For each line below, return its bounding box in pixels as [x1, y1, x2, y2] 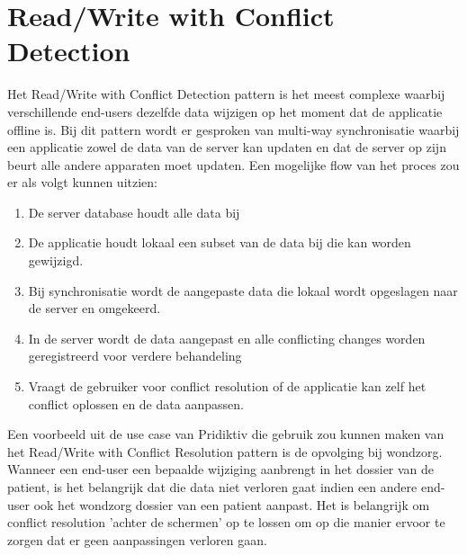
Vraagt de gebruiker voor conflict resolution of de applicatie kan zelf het [28, 377, 427, 396]
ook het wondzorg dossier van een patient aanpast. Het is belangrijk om [33, 495, 430, 514]
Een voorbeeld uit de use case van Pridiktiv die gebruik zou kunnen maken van [7, 425, 445, 443]
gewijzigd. [28, 251, 84, 270]
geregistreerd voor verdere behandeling [28, 346, 242, 365]
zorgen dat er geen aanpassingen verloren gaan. [7, 530, 267, 549]
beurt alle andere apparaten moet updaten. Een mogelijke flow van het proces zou [7, 155, 460, 174]
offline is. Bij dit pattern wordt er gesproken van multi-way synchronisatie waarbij [7, 120, 460, 139]
